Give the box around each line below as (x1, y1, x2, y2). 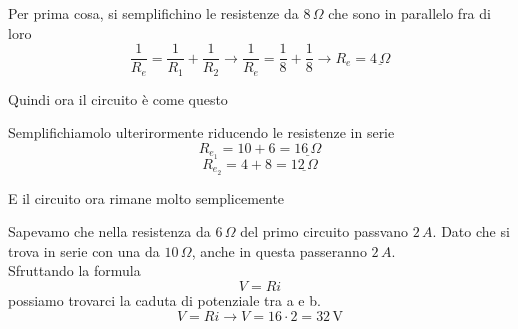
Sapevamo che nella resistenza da (8, 221, 211, 242)
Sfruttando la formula (8, 260, 141, 281)
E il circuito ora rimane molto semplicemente (8, 187, 285, 208)
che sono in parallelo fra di (328, 3, 491, 23)
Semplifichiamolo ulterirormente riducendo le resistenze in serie (8, 122, 395, 143)
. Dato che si (432, 221, 510, 242)
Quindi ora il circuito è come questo (8, 88, 228, 109)
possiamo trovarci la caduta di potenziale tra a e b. (8, 289, 321, 310)
